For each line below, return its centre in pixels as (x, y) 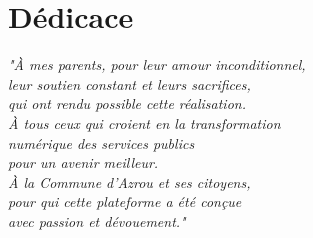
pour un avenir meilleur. (83, 162)
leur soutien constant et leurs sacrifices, (129, 83)
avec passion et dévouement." (97, 220)
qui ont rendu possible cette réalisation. (127, 103)
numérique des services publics (101, 142)
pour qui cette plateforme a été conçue (125, 201)
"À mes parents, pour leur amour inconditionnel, (157, 64)
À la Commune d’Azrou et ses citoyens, (129, 181)
